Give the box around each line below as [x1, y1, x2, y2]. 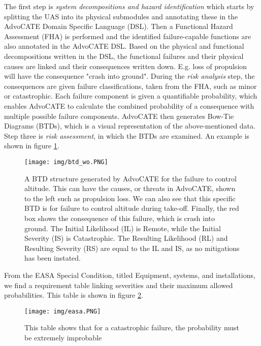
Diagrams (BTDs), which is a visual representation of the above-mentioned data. [4, 120, 255, 131]
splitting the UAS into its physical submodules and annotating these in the [4, 11, 238, 21]
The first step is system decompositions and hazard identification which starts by [4, 1, 254, 11]
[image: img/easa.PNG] [24, 307, 101, 315]
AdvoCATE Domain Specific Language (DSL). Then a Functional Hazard [4, 21, 233, 32]
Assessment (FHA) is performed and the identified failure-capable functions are [4, 30, 251, 41]
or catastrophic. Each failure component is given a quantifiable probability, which [4, 90, 257, 101]
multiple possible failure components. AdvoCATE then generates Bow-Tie [4, 110, 234, 121]
